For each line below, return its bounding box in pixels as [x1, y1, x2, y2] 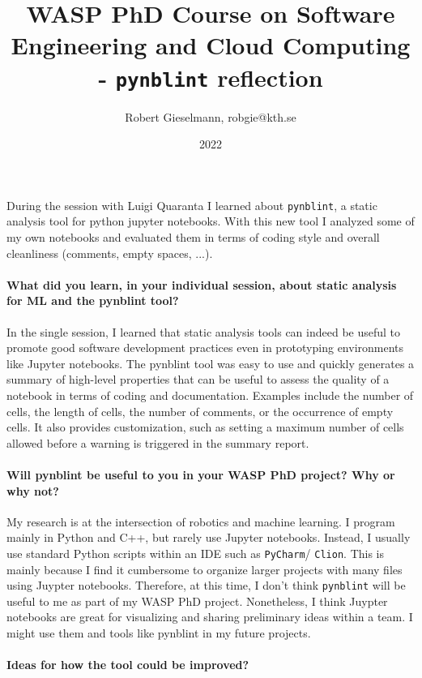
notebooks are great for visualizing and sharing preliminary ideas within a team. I [6, 608, 413, 625]
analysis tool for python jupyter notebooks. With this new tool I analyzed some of [6, 212, 415, 230]
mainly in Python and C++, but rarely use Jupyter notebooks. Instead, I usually [6, 529, 411, 546]
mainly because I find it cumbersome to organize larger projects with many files [6, 560, 403, 577]
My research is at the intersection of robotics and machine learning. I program [6, 513, 395, 530]
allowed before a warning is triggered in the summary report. [6, 434, 309, 451]
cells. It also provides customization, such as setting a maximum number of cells [6, 418, 404, 436]
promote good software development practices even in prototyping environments [6, 339, 404, 356]
